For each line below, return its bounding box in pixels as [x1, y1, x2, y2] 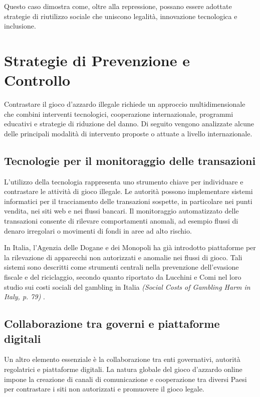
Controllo [4, 70, 71, 90]
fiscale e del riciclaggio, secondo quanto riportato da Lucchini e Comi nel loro [4, 272, 241, 282]
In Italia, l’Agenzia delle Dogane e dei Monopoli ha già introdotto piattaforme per [4, 242, 256, 253]
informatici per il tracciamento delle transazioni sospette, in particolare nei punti [4, 195, 252, 206]
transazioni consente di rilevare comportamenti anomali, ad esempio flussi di [4, 216, 238, 226]
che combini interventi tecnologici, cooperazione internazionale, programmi [4, 108, 233, 119]
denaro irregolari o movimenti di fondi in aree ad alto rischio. [4, 225, 192, 236]
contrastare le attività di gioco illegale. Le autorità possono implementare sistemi [4, 186, 253, 196]
